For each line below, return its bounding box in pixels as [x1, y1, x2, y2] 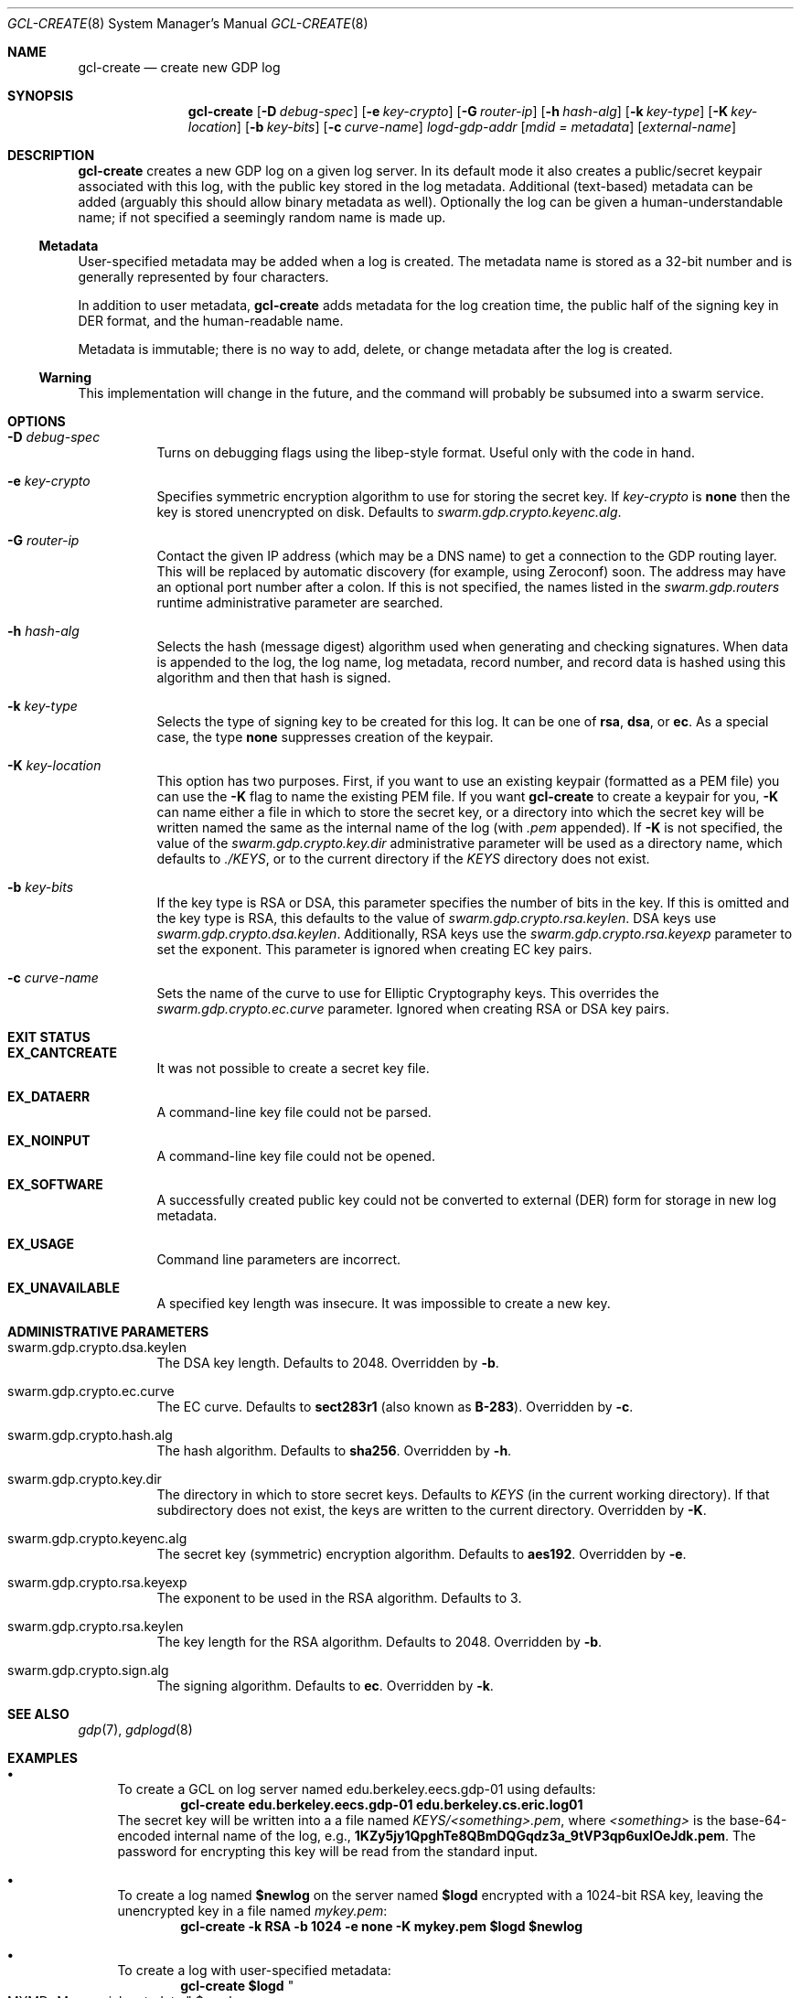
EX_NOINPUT [7, 1133, 91, 1148]
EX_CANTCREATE [7, 1045, 118, 1060]
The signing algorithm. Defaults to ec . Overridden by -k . [156, 1678, 494, 1693]
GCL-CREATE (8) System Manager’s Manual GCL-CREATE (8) [7, 16, 368, 31]
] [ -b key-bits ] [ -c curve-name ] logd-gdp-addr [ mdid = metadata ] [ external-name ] [236, 119, 736, 134]
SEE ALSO [7, 1706, 69, 1722]
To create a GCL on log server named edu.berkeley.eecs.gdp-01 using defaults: [117, 1781, 596, 1797]
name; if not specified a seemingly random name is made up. [78, 209, 446, 225]
